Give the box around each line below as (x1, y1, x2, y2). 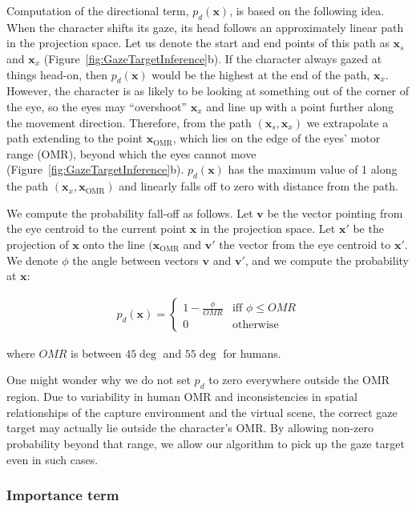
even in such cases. (6, 451, 99, 467)
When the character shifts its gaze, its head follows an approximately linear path (6, 18, 404, 35)
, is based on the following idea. (229, 2, 385, 18)
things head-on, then (6, 66, 108, 82)
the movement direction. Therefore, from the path (6, 114, 252, 130)
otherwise (232, 319, 279, 331)
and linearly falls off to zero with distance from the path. (119, 178, 398, 194)
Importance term (6, 485, 119, 505)
